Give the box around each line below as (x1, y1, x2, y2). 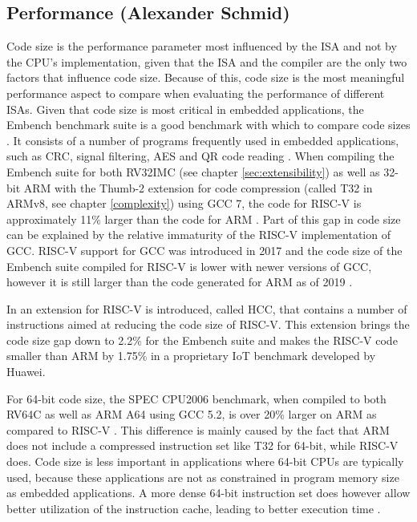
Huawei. (6, 363, 46, 380)
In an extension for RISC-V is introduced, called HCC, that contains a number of (6, 300, 407, 317)
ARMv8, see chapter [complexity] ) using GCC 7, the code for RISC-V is (6, 195, 362, 212)
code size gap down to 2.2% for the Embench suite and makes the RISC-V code (6, 331, 398, 348)
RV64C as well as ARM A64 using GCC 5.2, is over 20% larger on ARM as (6, 406, 377, 423)
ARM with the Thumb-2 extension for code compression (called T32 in (23, 179, 373, 196)
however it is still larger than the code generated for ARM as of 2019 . (6, 273, 353, 290)
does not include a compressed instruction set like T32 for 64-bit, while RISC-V (6, 437, 399, 454)
